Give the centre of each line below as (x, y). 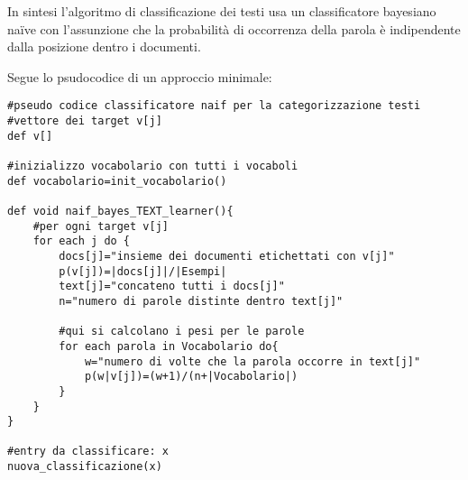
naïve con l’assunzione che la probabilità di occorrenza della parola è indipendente (234, 28)
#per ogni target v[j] (101, 226)
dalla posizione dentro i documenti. (104, 46)
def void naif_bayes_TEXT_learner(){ (120, 211)
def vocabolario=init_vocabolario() (117, 181)
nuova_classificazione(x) (85, 467)
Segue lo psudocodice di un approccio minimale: (140, 76)
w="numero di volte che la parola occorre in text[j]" (252, 361)
